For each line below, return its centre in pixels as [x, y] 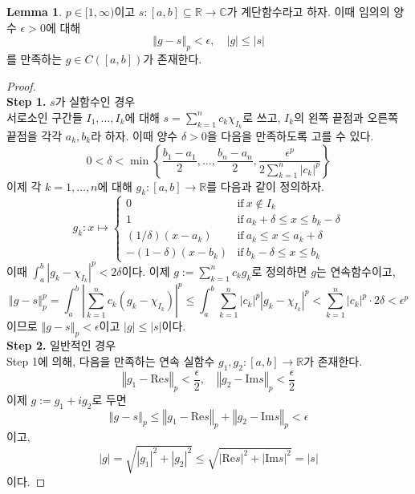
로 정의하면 [279, 271]
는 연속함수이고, [356, 271]
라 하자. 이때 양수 [134, 135]
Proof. [21, 85]
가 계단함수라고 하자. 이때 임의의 [308, 11]
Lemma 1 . [35, 11]
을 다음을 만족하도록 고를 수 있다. [290, 135]
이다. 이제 [146, 271]
